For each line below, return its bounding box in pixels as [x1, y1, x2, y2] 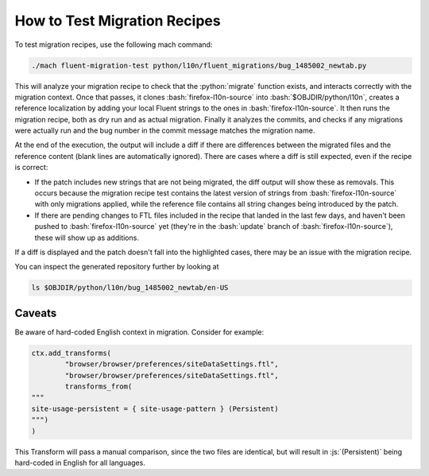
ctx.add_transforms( [31, 348, 111, 358]
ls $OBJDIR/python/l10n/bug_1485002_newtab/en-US [31, 283, 229, 292]
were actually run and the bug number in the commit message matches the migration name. [14, 126, 315, 135]
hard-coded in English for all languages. [14, 458, 146, 467]
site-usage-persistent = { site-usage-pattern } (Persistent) [31, 404, 279, 413]
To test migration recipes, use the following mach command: [14, 40, 213, 49]
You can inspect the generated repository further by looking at [14, 262, 219, 272]
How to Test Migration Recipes [14, 12, 222, 29]
